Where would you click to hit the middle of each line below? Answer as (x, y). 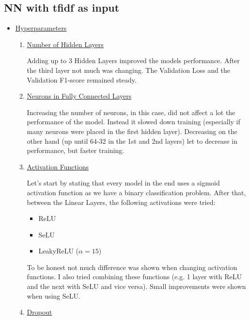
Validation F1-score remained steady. (82, 79)
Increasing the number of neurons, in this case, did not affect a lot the (131, 112)
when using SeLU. (54, 295)
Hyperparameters (41, 28)
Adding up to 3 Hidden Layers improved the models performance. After (133, 60)
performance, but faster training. (76, 150)
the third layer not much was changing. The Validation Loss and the (128, 70)
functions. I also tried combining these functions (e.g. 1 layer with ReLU (134, 277)
